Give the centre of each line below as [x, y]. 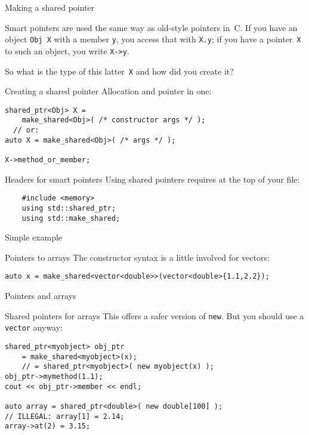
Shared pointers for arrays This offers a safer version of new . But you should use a [154, 315]
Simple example [34, 237]
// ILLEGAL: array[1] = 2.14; [65, 416]
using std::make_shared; [71, 218]
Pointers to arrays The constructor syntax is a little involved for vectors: [137, 257]
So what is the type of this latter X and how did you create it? [119, 71]
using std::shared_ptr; [69, 208]
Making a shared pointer [50, 7]
